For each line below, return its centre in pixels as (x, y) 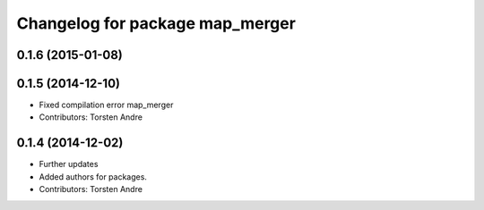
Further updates (69, 164)
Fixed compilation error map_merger (106, 105)
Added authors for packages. (93, 176)
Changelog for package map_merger (156, 23)
